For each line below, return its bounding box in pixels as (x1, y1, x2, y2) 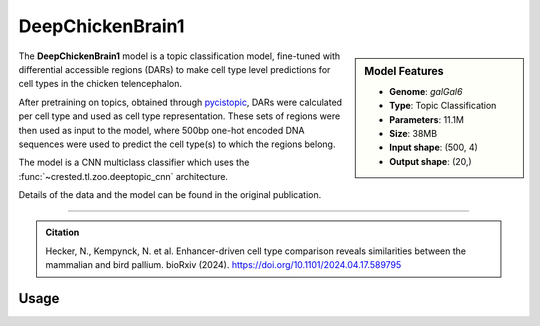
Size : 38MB (389, 127, 438, 139)
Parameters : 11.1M (389, 113, 465, 125)
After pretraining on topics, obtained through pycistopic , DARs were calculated (18, 96, 343, 108)
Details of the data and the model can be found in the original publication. (18, 189, 322, 201)
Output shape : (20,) (389, 155, 472, 167)
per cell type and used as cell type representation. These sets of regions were (18, 110, 341, 122)
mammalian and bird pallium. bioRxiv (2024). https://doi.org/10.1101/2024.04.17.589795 (45, 259, 402, 271)
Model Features (364, 64, 444, 78)
